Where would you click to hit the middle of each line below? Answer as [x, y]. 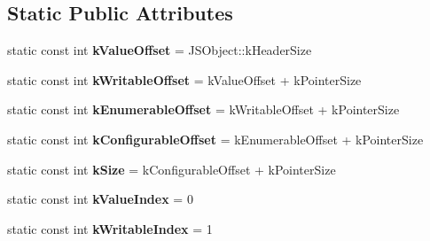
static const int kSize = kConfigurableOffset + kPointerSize [172, 169]
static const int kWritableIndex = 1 [110, 228]
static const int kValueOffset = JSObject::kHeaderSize [160, 50]
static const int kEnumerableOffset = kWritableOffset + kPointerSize [203, 109]
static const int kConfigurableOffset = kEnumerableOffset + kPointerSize [215, 139]
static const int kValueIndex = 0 [100, 199]
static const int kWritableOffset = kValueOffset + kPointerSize [184, 79]
